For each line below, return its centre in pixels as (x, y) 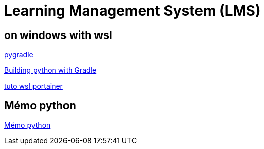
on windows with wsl (58, 35)
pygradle (19, 55)
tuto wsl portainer (34, 86)
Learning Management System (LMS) (133, 11)
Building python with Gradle (51, 70)
